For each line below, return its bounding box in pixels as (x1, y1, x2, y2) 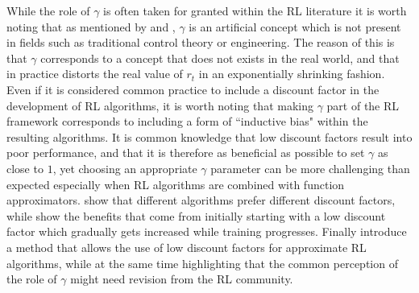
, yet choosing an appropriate (52, 159, 197, 176)
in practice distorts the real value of (6, 65, 183, 82)
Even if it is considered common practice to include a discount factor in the (6, 80, 380, 97)
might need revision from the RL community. (70, 270, 293, 287)
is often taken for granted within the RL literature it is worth (103, 2, 407, 19)
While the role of (6, 2, 90, 19)
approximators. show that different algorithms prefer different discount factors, (6, 192, 396, 208)
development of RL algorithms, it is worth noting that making (6, 97, 313, 113)
